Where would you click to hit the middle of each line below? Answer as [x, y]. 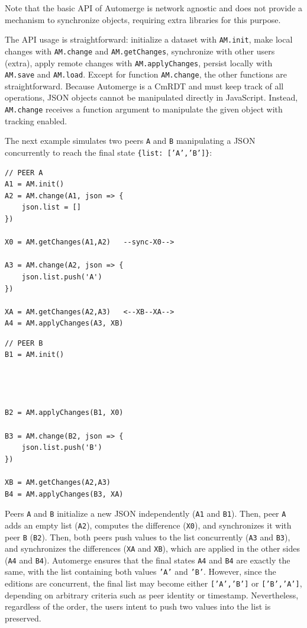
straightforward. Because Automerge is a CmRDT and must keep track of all [144, 86]
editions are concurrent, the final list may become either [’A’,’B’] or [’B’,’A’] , [153, 583]
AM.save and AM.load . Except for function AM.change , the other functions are [146, 74]
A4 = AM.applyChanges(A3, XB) [64, 323]
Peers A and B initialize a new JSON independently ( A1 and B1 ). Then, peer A [146, 513]
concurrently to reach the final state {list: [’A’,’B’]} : [109, 152]
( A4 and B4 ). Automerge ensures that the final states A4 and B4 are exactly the [148, 560]
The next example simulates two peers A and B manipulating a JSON [130, 141]
